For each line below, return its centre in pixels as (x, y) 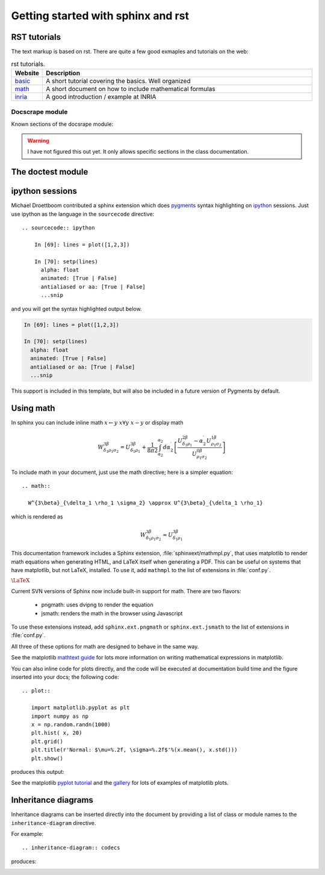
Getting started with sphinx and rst (100, 16)
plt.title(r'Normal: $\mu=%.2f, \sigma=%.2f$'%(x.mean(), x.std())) (134, 750)
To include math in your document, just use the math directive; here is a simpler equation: (122, 472)
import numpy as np (60, 716)
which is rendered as (37, 516)
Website (27, 73)
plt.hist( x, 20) (57, 733)
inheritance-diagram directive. (54, 823)
